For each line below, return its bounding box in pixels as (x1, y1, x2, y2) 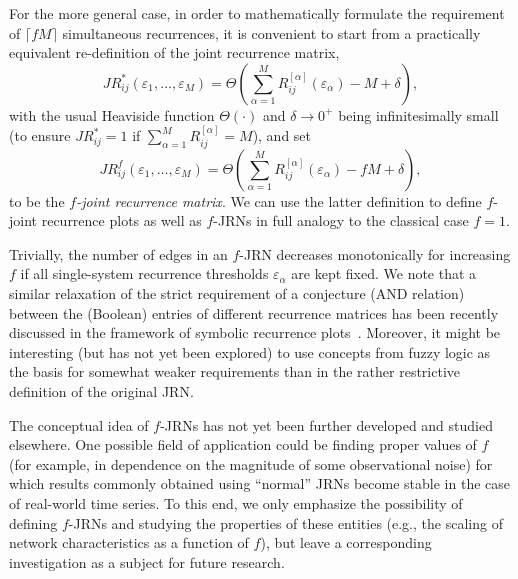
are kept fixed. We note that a (291, 263, 477, 284)
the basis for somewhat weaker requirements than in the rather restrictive (9, 361, 460, 382)
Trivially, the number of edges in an (9, 243, 228, 264)
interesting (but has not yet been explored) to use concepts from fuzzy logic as (9, 341, 491, 362)
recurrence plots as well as (41, 210, 202, 231)
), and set (252, 125, 312, 146)
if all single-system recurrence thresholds (20, 263, 269, 284)
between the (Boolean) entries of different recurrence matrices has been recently (9, 302, 499, 323)
